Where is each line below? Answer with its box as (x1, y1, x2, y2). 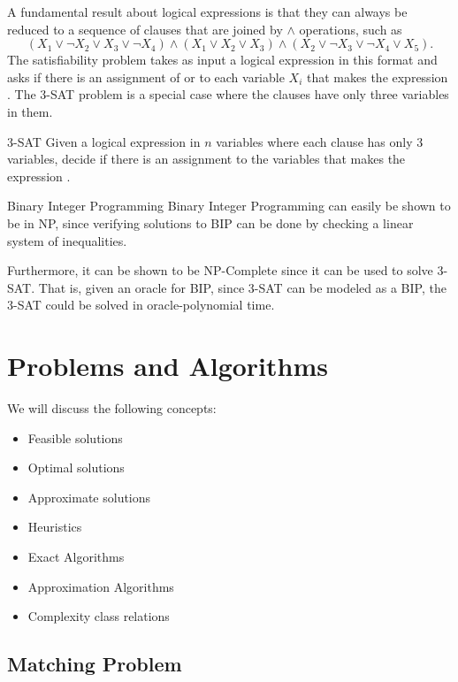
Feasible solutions (27, 428, 123, 447)
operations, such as (299, 19, 402, 38)
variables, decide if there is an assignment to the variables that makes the (7, 149, 406, 168)
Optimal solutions (27, 458, 125, 477)
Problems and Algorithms (7, 348, 328, 384)
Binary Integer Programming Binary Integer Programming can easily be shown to (7, 196, 451, 215)
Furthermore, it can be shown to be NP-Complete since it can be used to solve (7, 261, 433, 280)
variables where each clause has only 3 (216, 132, 424, 150)
